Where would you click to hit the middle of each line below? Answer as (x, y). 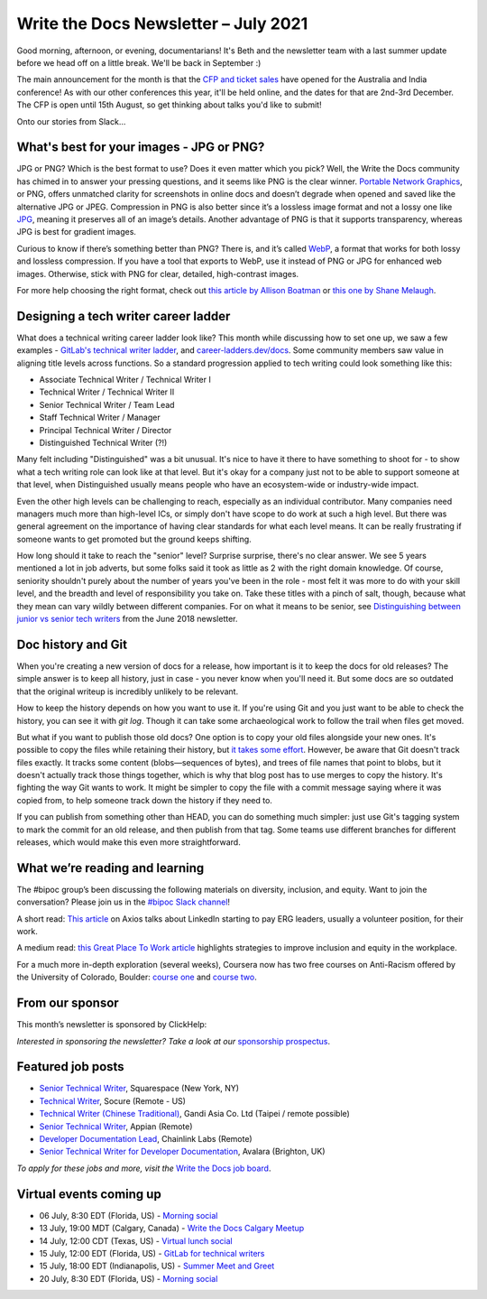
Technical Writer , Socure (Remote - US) (113, 1100)
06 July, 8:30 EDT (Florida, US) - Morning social (129, 1215)
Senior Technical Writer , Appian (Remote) (116, 1126)
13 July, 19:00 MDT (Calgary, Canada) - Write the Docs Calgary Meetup (172, 1229)
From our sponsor (68, 1003)
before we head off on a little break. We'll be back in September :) (139, 62)
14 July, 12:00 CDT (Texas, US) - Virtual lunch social (136, 1240)
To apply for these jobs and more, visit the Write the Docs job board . (144, 1168)
